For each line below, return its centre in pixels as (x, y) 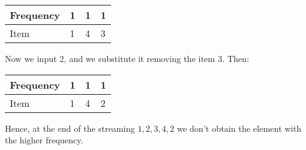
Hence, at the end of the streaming (70, 128)
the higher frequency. (44, 140)
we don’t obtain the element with (239, 128)
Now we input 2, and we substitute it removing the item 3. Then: (127, 58)
